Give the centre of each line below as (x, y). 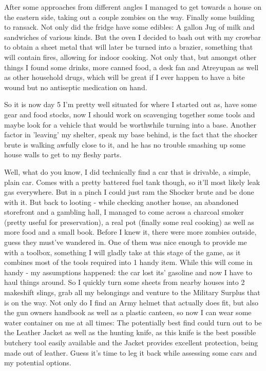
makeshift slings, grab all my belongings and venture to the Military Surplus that (132, 292)
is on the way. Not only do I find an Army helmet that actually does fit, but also (131, 302)
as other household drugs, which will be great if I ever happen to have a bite (125, 77)
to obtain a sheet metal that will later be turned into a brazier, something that (129, 47)
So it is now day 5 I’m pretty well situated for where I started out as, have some (131, 104)
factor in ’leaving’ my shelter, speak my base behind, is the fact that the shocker (131, 135)
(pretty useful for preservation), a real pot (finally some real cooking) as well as (129, 222)
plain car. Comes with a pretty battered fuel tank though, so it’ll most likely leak (132, 182)
